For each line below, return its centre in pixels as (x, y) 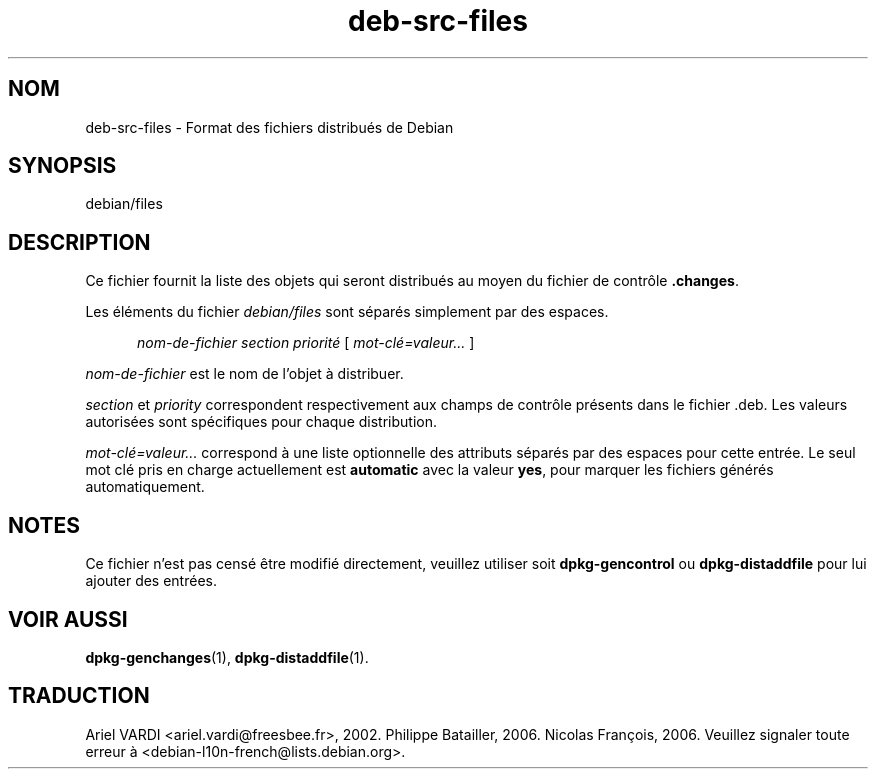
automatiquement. (145, 487)
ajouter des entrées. (151, 581)
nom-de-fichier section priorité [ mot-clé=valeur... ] (306, 343)
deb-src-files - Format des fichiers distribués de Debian (269, 127)
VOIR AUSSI (68, 619)
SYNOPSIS (62, 166)
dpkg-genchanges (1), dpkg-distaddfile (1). (227, 657)
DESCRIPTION (79, 242)
